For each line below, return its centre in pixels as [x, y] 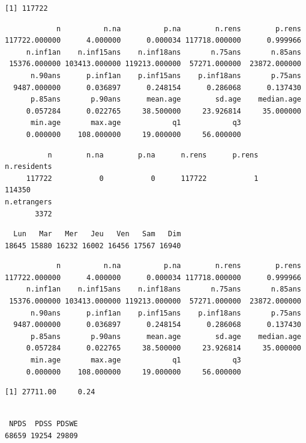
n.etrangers [28, 202]
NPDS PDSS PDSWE [43, 424]
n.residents [28, 167]
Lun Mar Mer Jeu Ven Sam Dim [97, 234]
